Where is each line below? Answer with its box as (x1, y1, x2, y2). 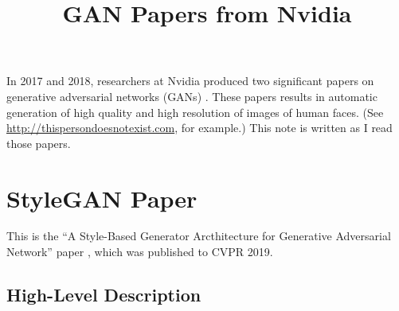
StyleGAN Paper (6, 181, 198, 214)
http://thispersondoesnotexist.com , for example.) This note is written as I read (6, 119, 393, 136)
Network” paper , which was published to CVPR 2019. (6, 243, 273, 260)
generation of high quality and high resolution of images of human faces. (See (6, 103, 384, 120)
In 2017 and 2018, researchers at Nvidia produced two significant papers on (6, 72, 374, 89)
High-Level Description (6, 282, 201, 307)
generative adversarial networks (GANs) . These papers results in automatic (6, 87, 377, 104)
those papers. (6, 134, 71, 151)
